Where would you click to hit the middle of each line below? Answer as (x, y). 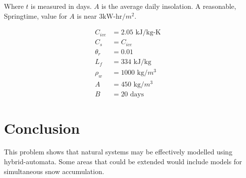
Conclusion (42, 128)
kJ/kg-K (148, 33)
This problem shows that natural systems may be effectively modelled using (118, 152)
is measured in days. (61, 6)
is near (87, 15)
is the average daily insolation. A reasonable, (169, 6)
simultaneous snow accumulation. (54, 171)
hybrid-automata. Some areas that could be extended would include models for (123, 161)
